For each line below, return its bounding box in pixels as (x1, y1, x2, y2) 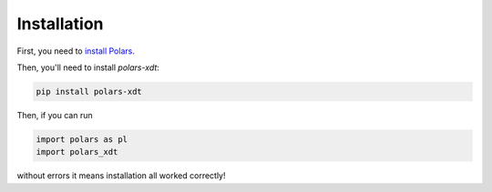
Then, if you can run (16, 109, 93, 120)
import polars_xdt (36, 147, 118, 157)
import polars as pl (36, 134, 128, 145)
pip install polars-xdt (36, 86, 143, 96)
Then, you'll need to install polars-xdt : (16, 62, 159, 73)
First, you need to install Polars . (16, 45, 136, 56)
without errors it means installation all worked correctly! (16, 170, 227, 181)
